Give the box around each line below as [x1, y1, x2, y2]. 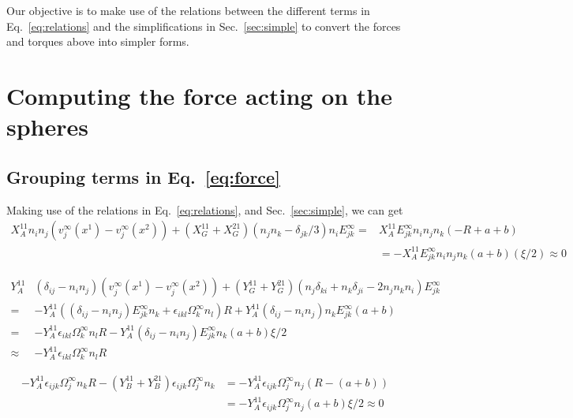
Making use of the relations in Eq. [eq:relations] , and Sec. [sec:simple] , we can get [6, 201, 403, 218]
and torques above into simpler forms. [6, 33, 189, 50]
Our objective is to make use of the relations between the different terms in [6, 2, 370, 18]
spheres [6, 110, 88, 143]
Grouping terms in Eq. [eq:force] [6, 164, 280, 188]
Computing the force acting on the [6, 79, 393, 111]
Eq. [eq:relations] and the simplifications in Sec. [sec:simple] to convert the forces [6, 17, 401, 34]
